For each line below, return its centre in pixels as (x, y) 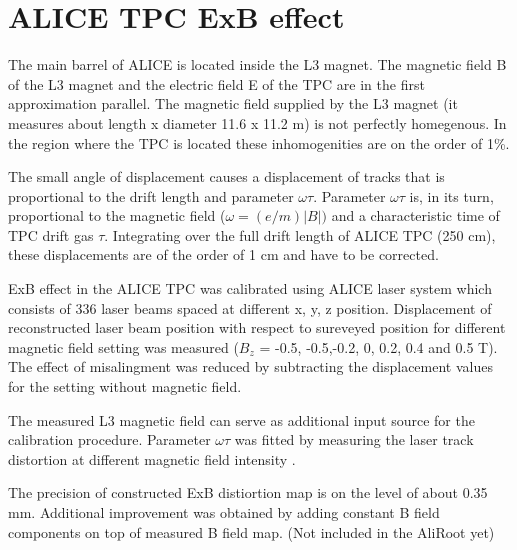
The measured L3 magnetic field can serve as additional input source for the (241, 419)
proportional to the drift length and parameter (151, 195)
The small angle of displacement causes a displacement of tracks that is (226, 176)
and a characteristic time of (415, 215)
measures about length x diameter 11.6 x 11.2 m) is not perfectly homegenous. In (257, 122)
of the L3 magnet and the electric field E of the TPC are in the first (216, 83)
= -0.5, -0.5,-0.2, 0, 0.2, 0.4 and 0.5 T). (378, 346)
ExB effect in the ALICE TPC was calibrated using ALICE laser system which (250, 288)
